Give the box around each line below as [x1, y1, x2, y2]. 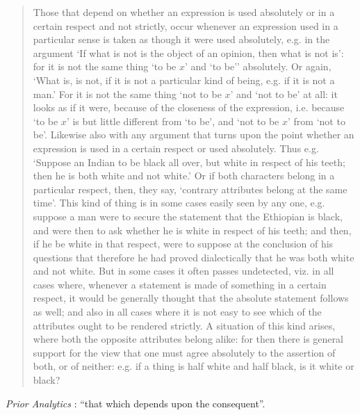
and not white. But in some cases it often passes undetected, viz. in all [33, 263, 334, 278]
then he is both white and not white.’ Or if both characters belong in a [33, 168, 335, 183]
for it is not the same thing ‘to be [33, 59, 177, 74]
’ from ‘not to [288, 113, 345, 128]
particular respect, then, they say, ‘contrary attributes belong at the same [33, 181, 347, 196]
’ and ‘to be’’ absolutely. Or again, [185, 59, 332, 74]
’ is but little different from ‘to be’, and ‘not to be [66, 113, 279, 128]
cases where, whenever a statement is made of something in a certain [33, 277, 327, 291]
